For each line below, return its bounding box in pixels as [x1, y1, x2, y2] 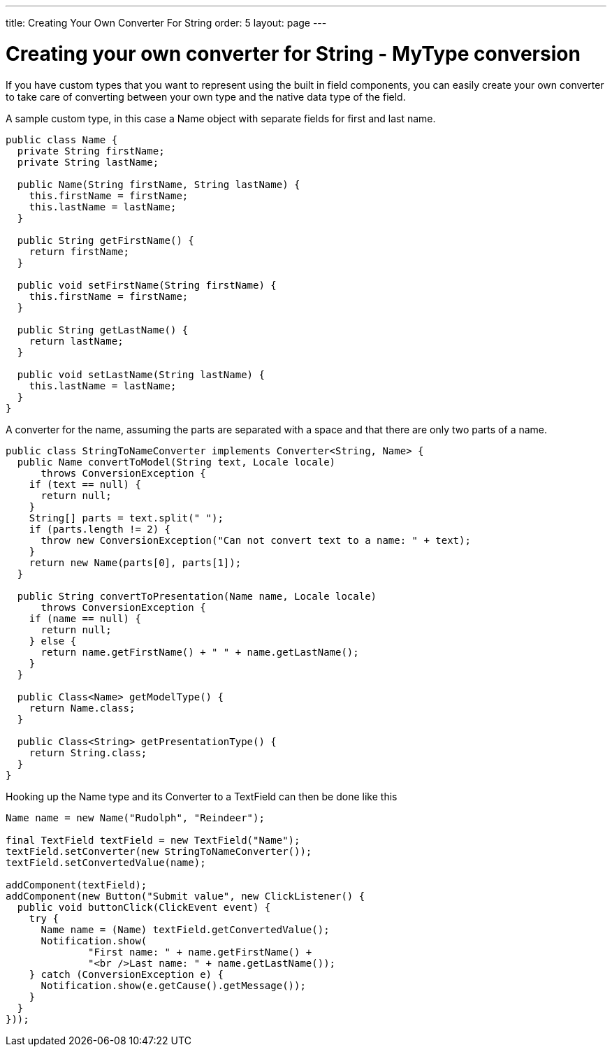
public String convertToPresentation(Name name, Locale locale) [17, 590, 377, 602]
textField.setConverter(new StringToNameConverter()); [6, 845, 312, 857]
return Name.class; [29, 702, 136, 714]
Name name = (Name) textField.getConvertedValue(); [41, 923, 330, 935]
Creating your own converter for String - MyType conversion [6, 41, 581, 66]
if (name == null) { [29, 612, 141, 624]
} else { [29, 635, 77, 647]
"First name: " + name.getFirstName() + [88, 946, 312, 958]
